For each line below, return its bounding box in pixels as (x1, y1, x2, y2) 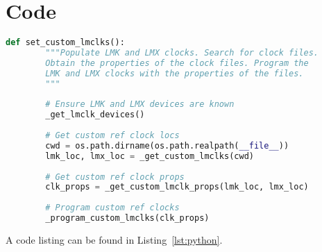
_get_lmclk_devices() (45, 110, 145, 120)
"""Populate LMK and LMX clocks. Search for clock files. (45, 48, 319, 58)
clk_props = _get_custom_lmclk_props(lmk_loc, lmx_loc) (45, 182, 309, 192)
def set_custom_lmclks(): (6, 37, 125, 48)
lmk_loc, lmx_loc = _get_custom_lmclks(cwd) (45, 151, 254, 161)
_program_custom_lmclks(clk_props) (45, 213, 210, 223)
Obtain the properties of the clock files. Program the (45, 58, 309, 68)
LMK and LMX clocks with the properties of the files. (45, 68, 304, 78)
